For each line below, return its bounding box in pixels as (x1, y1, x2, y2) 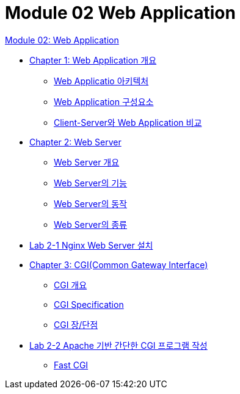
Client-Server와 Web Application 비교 (54, 117, 202, 128)
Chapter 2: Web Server (29, 136, 122, 147)
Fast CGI (54, 359, 89, 370)
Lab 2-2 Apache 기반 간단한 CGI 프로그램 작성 (29, 340, 208, 351)
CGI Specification (54, 299, 124, 310)
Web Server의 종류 (54, 219, 127, 230)
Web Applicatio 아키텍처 (54, 75, 149, 86)
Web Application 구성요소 (54, 96, 154, 107)
